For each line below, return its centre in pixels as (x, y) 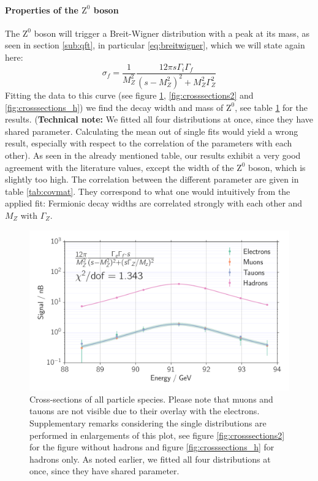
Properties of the (42, 9)
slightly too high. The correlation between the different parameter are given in (152, 179)
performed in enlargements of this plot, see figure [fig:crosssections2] (157, 435)
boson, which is (277, 167)
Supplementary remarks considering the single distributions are (148, 422)
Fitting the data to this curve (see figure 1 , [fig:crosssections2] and (129, 95)
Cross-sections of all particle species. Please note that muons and (151, 399)
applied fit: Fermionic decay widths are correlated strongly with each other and (154, 203)
